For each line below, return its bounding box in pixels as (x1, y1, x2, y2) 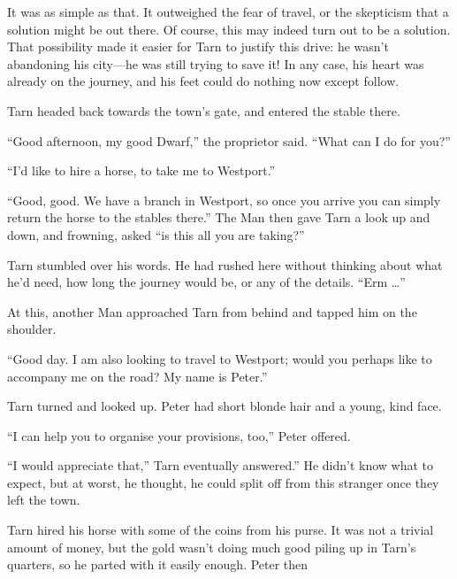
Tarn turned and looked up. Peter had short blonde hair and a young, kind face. (7, 397, 442, 415)
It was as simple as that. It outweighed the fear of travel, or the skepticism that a (7, 3, 449, 20)
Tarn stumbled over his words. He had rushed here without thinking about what (7, 255, 443, 274)
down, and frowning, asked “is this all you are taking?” (7, 225, 305, 243)
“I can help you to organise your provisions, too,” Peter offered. (7, 426, 351, 444)
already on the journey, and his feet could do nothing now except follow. (7, 72, 400, 90)
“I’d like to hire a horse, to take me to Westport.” (7, 161, 276, 180)
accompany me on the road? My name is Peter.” (7, 367, 268, 385)
